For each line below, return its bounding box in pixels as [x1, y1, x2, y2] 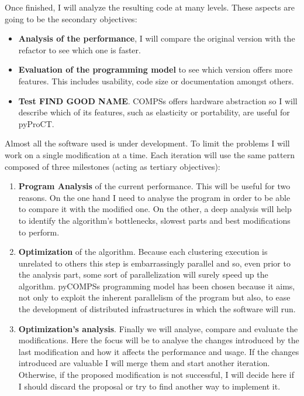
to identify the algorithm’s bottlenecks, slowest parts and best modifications [18, 214, 291, 226]
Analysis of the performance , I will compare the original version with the [18, 32, 295, 45]
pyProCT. [18, 117, 54, 129]
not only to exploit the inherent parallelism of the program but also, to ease [18, 291, 291, 303]
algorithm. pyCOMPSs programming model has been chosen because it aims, [18, 279, 295, 292]
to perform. [18, 226, 60, 238]
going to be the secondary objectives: [5, 12, 137, 25]
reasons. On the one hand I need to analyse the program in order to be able [18, 191, 291, 203]
